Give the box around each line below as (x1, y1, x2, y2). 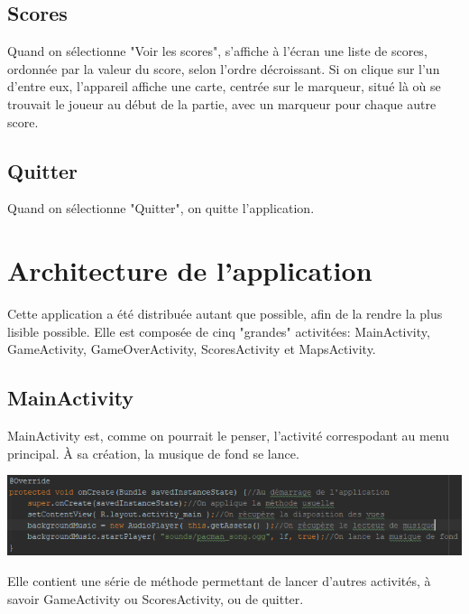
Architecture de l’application (7, 252, 372, 289)
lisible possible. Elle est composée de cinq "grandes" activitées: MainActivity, (7, 321, 430, 340)
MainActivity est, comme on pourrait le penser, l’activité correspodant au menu (7, 426, 450, 445)
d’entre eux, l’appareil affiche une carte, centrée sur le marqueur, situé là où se (7, 77, 441, 96)
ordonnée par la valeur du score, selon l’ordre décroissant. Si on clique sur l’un (7, 59, 440, 78)
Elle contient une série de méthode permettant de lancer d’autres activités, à (7, 572, 431, 591)
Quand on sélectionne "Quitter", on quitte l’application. (7, 199, 315, 218)
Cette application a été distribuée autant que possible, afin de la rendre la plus (7, 304, 443, 323)
